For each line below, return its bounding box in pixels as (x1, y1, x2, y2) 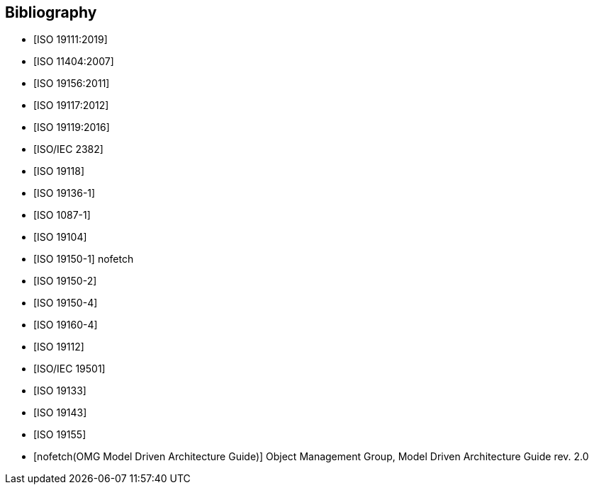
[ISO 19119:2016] (33, 121, 110, 134)
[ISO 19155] (33, 428, 86, 441)
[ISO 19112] (33, 341, 84, 353)
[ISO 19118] (33, 165, 85, 178)
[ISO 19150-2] (33, 275, 97, 287)
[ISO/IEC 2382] (33, 143, 103, 156)
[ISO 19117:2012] (33, 99, 109, 112)
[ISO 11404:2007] (33, 55, 114, 68)
